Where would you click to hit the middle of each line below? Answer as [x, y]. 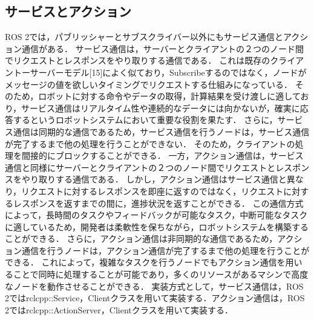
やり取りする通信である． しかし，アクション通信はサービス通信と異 [158, 179]
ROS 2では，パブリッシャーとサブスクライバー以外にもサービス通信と [144, 37]
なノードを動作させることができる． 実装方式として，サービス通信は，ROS [154, 286]
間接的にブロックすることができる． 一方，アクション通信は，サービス [162, 155]
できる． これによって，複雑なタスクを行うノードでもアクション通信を [145, 262]
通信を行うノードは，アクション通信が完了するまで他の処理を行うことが [165, 250]
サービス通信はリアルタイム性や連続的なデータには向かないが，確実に [161, 108]
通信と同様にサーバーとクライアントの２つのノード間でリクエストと [140, 167]
